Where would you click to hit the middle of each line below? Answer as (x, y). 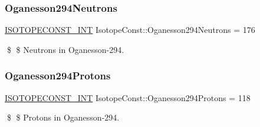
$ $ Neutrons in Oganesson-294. (65, 49)
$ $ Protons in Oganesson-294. (63, 117)
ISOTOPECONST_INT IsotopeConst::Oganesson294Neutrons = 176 (130, 30)
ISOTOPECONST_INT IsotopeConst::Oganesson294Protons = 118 (128, 97)
